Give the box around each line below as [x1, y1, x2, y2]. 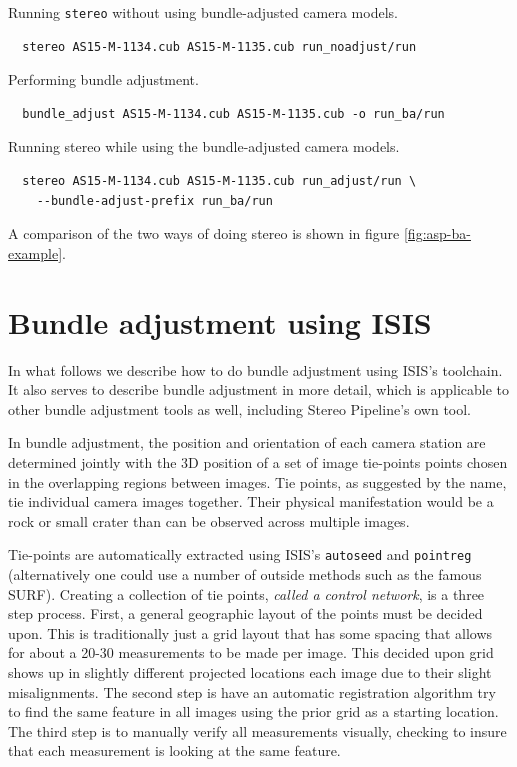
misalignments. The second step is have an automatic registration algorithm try [8, 681, 496, 702]
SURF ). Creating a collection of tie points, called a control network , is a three [8, 583, 485, 604]
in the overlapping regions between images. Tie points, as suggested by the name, [8, 471, 507, 492]
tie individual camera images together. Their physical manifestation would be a [8, 491, 494, 512]
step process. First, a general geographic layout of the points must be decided [8, 603, 483, 624]
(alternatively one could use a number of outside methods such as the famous [8, 563, 482, 584]
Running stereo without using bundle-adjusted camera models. [8, 2, 398, 22]
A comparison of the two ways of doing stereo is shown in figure [8, 223, 400, 244]
